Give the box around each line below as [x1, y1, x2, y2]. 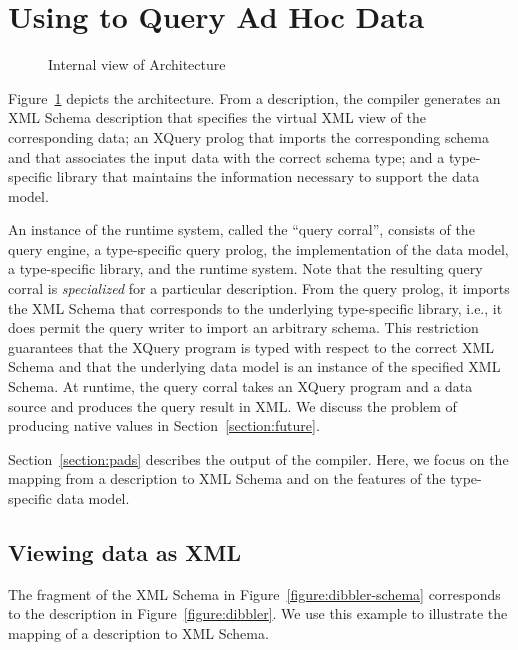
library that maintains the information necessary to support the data [56, 166, 480, 187]
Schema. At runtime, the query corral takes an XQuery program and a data [8, 376, 473, 397]
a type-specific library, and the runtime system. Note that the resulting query [8, 258, 483, 279]
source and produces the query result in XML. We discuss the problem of [8, 395, 457, 416]
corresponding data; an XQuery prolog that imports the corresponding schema [8, 126, 489, 147]
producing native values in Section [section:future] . [8, 415, 320, 436]
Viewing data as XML [8, 536, 242, 567]
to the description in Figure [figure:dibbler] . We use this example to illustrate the [8, 603, 508, 624]
